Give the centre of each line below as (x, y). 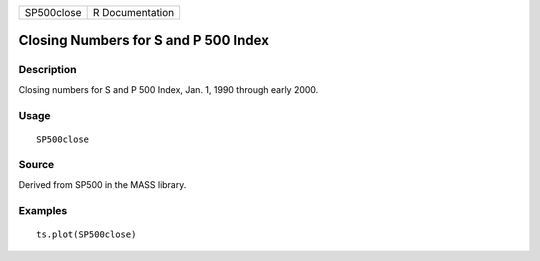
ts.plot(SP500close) (86, 234)
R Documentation (133, 12)
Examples (43, 210)
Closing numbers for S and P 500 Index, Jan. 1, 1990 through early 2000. (168, 89)
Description (47, 70)
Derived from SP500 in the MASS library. (102, 184)
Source (36, 165)
